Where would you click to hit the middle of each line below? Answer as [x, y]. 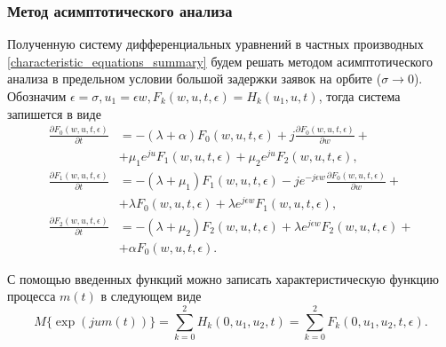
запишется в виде [54, 113]
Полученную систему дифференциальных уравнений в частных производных [215, 44]
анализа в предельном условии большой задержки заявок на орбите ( [195, 79]
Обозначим [37, 96]
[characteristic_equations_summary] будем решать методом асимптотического [220, 61]
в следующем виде [151, 296]
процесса [32, 296]
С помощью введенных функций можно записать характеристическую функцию [223, 278]
